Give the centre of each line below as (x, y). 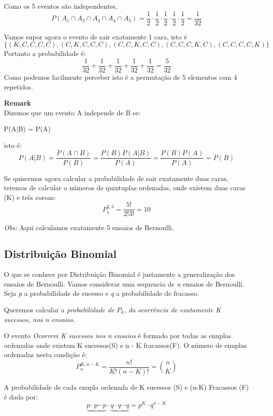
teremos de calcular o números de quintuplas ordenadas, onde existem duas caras (125, 188)
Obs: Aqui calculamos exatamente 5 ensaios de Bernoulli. (89, 227)
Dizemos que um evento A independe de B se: (72, 112)
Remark (18, 103)
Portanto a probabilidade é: (45, 53)
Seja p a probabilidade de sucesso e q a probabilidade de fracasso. (101, 293)
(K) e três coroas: (30, 197)
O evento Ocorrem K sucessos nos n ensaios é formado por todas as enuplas (118, 335)
